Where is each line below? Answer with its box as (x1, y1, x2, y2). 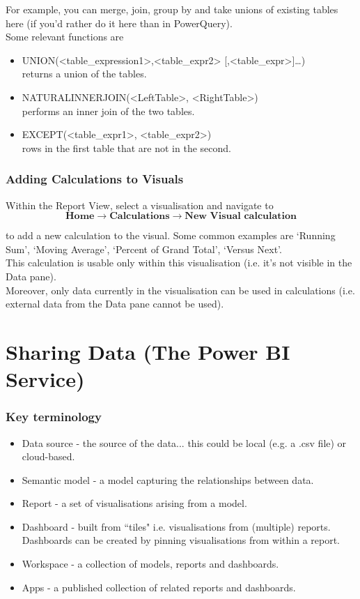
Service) (6, 365, 85, 393)
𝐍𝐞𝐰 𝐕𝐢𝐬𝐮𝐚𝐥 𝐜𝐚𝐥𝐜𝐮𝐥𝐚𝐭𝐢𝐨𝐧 (185, 211, 297, 222)
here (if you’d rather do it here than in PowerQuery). (6, 15, 233, 30)
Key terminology (6, 408, 102, 425)
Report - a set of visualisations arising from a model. (22, 496, 247, 510)
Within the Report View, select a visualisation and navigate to (6, 197, 274, 212)
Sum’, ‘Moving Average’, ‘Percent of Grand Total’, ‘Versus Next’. (6, 241, 282, 256)
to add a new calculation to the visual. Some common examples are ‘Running (6, 228, 336, 243)
